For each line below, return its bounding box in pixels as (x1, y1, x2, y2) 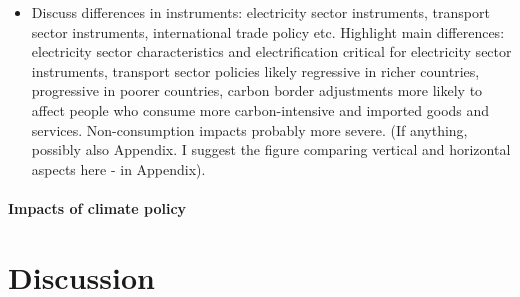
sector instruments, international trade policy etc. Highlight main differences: (31, 21, 505, 42)
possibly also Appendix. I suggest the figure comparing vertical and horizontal (31, 139, 511, 160)
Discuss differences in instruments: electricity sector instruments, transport (31, 2, 490, 22)
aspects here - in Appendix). (31, 158, 206, 179)
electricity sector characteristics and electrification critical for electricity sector (31, 41, 512, 62)
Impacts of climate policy (8, 197, 187, 218)
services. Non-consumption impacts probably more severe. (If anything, (31, 119, 468, 140)
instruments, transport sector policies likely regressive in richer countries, (31, 60, 480, 81)
